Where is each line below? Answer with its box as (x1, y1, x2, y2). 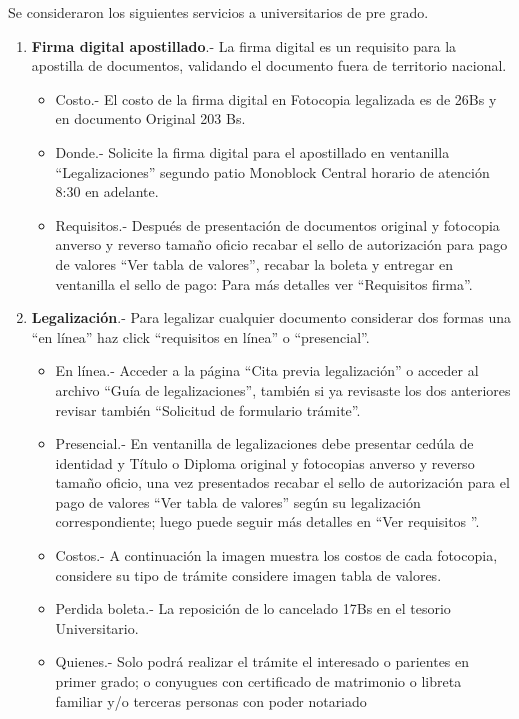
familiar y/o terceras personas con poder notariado (55, 690, 367, 711)
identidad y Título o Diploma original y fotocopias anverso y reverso (55, 452, 475, 473)
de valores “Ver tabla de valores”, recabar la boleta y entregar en (55, 253, 454, 274)
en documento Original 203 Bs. (55, 108, 246, 129)
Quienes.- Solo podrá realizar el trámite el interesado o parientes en (55, 651, 470, 672)
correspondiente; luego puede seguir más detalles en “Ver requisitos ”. (55, 511, 480, 532)
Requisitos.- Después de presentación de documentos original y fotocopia (55, 214, 500, 235)
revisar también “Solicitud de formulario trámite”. (55, 399, 361, 420)
